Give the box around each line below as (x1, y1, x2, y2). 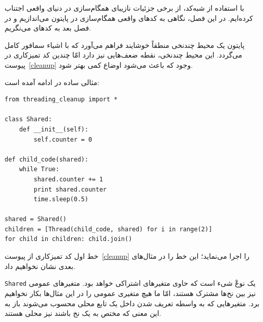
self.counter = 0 (34, 136, 92, 143)
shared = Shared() (5, 216, 67, 223)
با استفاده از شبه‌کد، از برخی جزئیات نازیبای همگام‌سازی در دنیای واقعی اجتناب (5, 3, 244, 13)
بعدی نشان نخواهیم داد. (5, 260, 76, 271)
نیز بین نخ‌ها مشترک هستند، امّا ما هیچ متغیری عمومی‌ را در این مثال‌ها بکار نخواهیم (5, 287, 256, 298)
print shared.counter (34, 185, 107, 193)
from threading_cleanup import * (5, 96, 118, 103)
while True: (19, 166, 60, 173)
